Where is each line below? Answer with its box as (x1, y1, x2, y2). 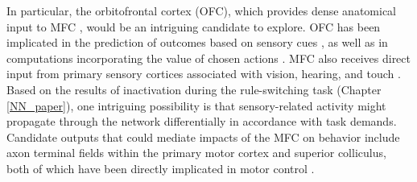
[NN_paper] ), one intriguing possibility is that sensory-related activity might (6, 97, 386, 114)
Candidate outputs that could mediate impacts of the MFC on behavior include (6, 128, 400, 145)
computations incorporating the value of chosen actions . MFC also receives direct (6, 49, 411, 66)
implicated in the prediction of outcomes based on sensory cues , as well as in (6, 34, 388, 51)
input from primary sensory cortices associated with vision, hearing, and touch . (6, 65, 401, 82)
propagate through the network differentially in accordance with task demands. (6, 113, 397, 130)
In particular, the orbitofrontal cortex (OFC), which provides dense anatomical (6, 2, 397, 19)
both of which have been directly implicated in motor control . (6, 159, 315, 176)
